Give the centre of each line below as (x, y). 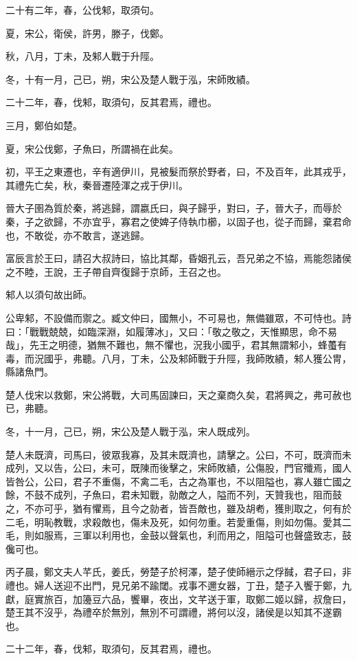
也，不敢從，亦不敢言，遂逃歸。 (78, 235)
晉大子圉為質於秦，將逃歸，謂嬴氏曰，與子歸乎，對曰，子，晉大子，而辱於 (174, 208)
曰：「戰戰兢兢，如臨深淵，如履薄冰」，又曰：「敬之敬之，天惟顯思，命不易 (171, 331)
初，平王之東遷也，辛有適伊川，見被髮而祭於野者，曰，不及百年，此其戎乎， (178, 172)
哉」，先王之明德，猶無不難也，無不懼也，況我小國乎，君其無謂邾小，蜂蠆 (171, 345)
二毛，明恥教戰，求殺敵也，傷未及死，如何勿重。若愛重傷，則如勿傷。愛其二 (178, 521)
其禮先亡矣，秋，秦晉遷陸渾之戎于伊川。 (97, 185)
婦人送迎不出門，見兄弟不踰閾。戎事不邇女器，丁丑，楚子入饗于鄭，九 (193, 585)
